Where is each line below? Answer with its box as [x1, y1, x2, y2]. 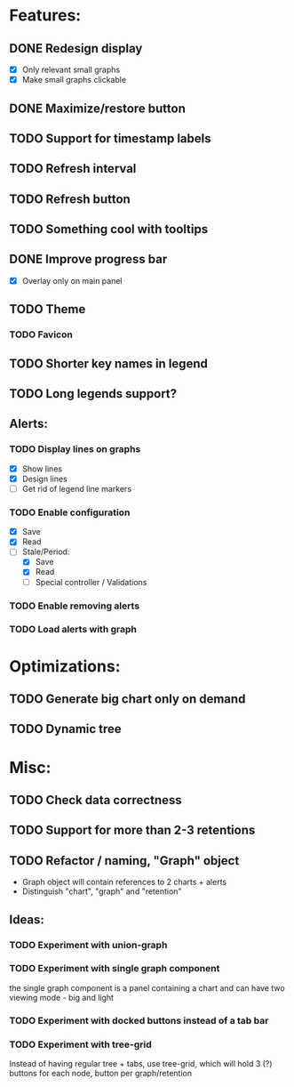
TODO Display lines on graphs [9, 443, 141, 455]
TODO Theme [9, 302, 86, 317]
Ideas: [9, 912, 44, 927]
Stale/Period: [21, 546, 70, 557]
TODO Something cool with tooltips [9, 221, 209, 237]
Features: [9, 5, 82, 26]
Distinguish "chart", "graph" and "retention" [21, 886, 182, 897]
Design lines [21, 473, 68, 484]
